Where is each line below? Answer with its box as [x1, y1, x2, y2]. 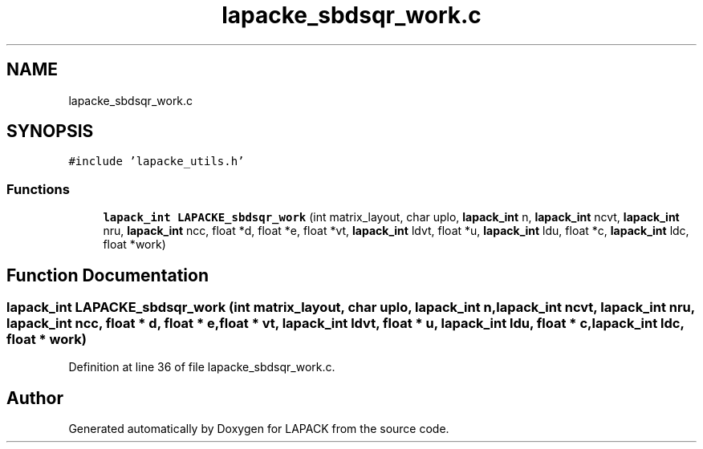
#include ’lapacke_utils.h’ [68, 155, 245, 168]
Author [6, 387, 63, 408]
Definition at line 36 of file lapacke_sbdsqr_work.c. [68, 360, 335, 374]
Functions [6, 180, 70, 197]
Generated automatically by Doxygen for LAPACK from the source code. [68, 422, 449, 436]
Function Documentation [6, 265, 209, 285]
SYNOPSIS [6, 121, 94, 142]
